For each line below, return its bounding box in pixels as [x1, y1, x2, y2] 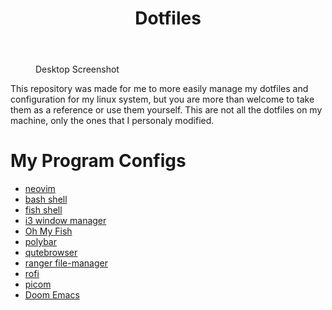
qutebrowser [24, 247, 78, 259]
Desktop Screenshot [35, 63, 120, 76]
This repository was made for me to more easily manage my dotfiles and [10, 83, 309, 95]
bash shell [24, 193, 68, 206]
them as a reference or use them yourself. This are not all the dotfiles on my [10, 104, 323, 116]
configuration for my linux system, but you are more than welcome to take [10, 93, 315, 106]
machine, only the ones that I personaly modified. [10, 115, 215, 127]
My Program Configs [10, 150, 187, 172]
